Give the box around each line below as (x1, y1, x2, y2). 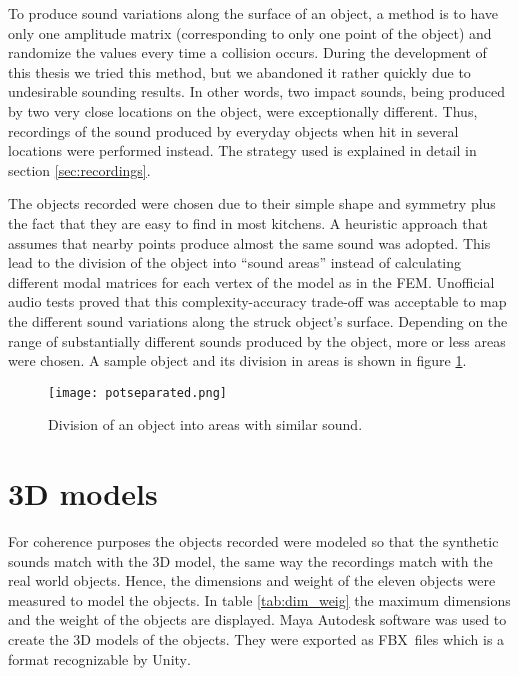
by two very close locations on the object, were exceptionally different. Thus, (8, 100, 478, 121)
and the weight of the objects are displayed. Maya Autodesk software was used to (8, 609, 507, 630)
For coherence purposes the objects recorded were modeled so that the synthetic (8, 531, 499, 552)
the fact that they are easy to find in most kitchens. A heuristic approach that (8, 212, 488, 233)
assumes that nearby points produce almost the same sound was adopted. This (8, 232, 491, 253)
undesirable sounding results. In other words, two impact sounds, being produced (8, 81, 505, 102)
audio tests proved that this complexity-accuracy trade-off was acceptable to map (8, 291, 507, 312)
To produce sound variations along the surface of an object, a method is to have (8, 3, 499, 23)
